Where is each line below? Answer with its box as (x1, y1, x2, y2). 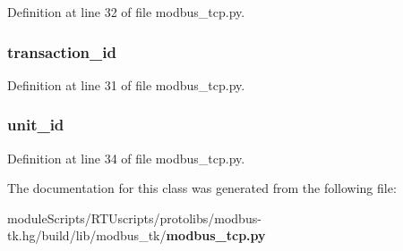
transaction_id (7, 40, 116, 63)
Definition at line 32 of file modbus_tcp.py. (7, 3, 245, 21)
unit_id (7, 113, 64, 136)
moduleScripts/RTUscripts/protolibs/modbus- (7, 208, 262, 227)
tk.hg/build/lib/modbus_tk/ (7, 226, 167, 245)
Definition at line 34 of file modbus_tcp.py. (7, 148, 245, 167)
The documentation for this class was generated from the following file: (7, 179, 397, 197)
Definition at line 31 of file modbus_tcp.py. (7, 75, 245, 94)
